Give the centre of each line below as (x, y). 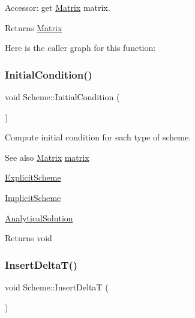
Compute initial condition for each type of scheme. (98, 137)
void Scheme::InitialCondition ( (62, 97)
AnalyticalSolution (39, 217)
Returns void (28, 238)
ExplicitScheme (33, 177)
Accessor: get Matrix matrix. (58, 7)
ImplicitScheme (33, 197)
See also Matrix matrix (47, 157)
